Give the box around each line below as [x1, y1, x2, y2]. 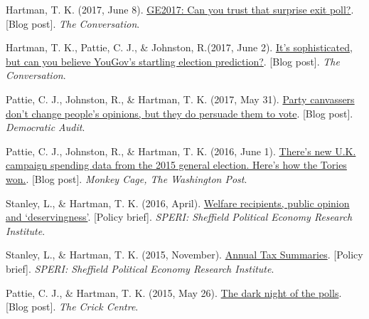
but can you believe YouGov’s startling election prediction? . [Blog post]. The [6, 53, 340, 68]
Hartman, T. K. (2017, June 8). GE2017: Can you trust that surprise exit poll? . [6, 2, 354, 16]
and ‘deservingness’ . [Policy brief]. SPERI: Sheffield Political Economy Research [6, 209, 353, 224]
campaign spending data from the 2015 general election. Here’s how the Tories [6, 157, 347, 172]
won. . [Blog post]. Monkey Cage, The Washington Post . [6, 171, 247, 186]
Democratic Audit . [6, 120, 85, 135]
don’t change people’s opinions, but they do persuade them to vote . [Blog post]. [6, 105, 353, 120]
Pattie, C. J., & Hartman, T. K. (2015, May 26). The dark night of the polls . [6, 285, 342, 300]
